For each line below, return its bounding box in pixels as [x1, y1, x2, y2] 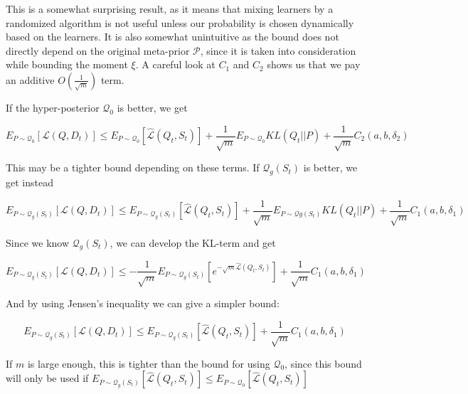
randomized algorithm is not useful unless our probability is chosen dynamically [6, 15, 354, 30]
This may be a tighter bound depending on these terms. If [6, 160, 260, 175]
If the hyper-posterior [6, 100, 100, 115]
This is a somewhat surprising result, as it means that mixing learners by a [6, 1, 334, 16]
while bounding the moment [6, 57, 128, 72]
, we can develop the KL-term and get [110, 235, 276, 250]
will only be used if [6, 371, 89, 385]
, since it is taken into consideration [200, 43, 356, 58]
